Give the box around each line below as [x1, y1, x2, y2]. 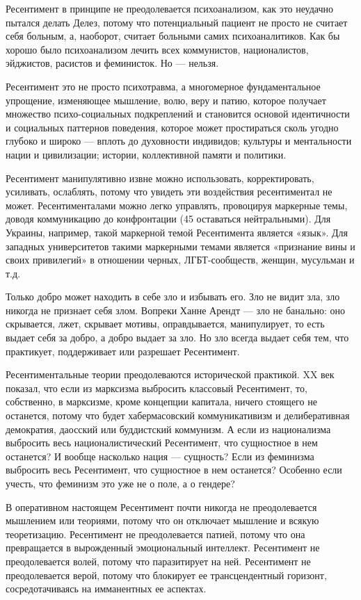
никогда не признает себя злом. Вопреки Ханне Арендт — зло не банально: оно [6, 302, 346, 317]
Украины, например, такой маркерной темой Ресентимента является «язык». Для [6, 225, 348, 239]
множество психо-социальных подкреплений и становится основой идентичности [6, 106, 350, 121]
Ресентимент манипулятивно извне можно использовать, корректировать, [6, 170, 314, 185]
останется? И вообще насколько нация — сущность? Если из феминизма [6, 448, 314, 463]
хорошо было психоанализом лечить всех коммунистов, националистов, [6, 42, 309, 56]
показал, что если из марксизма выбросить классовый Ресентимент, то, [6, 380, 307, 395]
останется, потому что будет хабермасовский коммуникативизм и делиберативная [6, 408, 350, 423]
